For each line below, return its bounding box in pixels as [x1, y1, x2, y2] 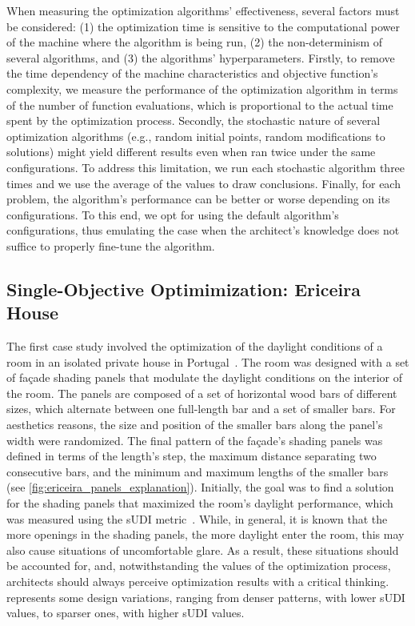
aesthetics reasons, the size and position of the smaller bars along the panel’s [6, 416, 383, 433]
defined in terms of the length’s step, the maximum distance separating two [6, 447, 377, 464]
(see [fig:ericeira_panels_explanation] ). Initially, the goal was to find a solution [6, 479, 394, 496]
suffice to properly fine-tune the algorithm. [6, 237, 215, 254]
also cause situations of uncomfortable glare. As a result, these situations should [6, 541, 399, 558]
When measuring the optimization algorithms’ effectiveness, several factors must [6, 2, 400, 18]
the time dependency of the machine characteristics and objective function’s [6, 65, 378, 82]
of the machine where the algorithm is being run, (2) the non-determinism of [6, 34, 383, 50]
